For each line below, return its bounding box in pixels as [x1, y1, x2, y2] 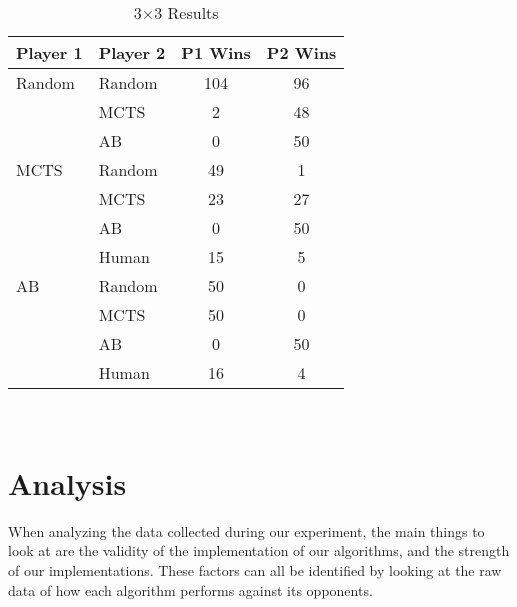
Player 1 [16, 41, 83, 64]
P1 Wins [181, 41, 251, 64]
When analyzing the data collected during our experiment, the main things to [8, 520, 485, 541]
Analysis [8, 462, 127, 503]
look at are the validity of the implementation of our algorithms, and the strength [8, 540, 510, 561]
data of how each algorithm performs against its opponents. [8, 579, 373, 600]
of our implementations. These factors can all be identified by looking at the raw [8, 559, 502, 580]
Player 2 [98, 41, 166, 64]
